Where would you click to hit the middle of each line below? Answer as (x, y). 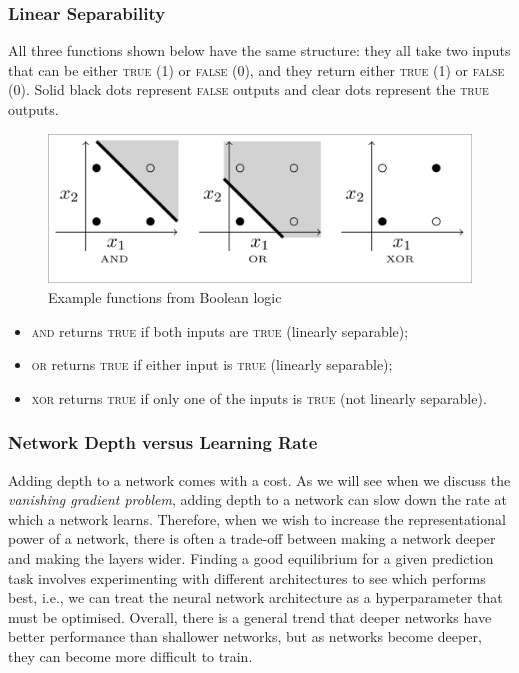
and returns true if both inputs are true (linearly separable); (220, 330)
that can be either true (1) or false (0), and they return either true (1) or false (256, 69)
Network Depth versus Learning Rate (163, 442)
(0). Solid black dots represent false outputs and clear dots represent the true (248, 89)
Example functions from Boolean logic (165, 297)
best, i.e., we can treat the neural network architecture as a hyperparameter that (255, 597)
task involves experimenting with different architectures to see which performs (247, 577)
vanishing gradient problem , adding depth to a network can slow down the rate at (257, 499)
